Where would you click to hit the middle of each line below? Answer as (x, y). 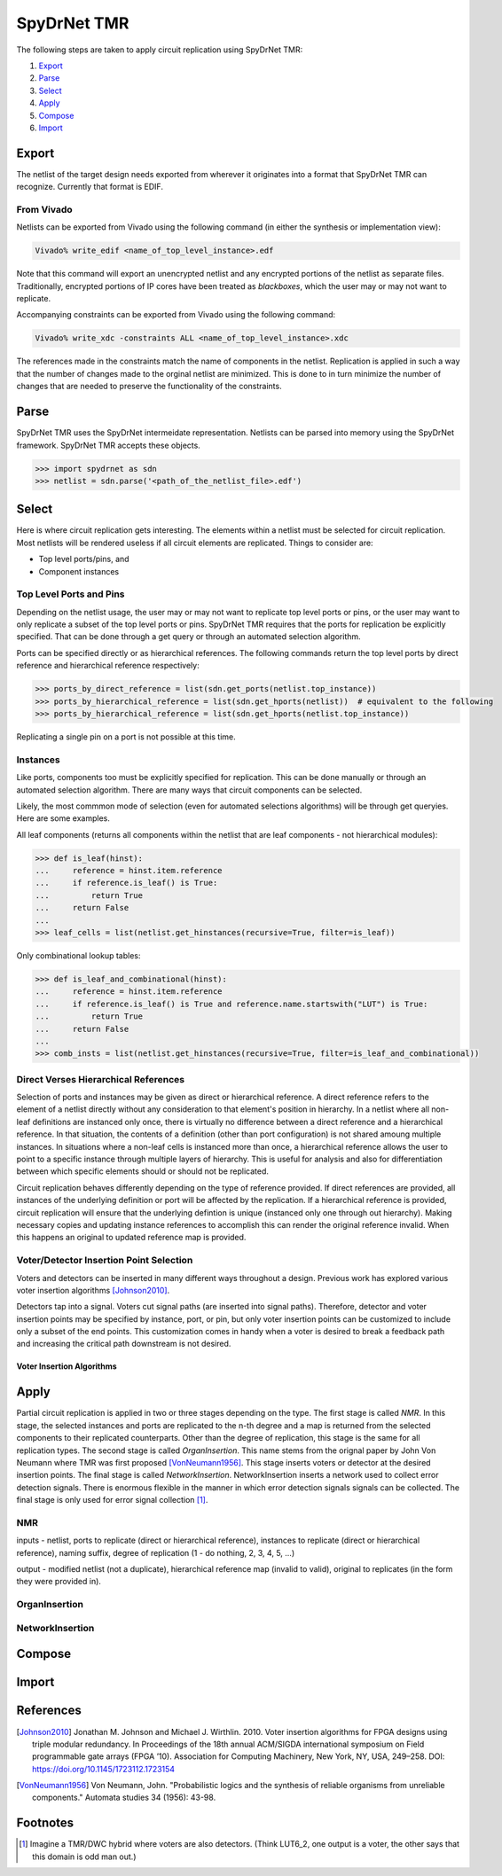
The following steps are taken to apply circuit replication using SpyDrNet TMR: (160, 50)
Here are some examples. (63, 818)
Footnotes (45, 1823)
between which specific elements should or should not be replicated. (143, 1171)
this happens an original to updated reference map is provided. (131, 1238)
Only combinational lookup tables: (78, 956)
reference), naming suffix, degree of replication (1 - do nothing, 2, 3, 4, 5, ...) (156, 1552)
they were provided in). (59, 1582)
